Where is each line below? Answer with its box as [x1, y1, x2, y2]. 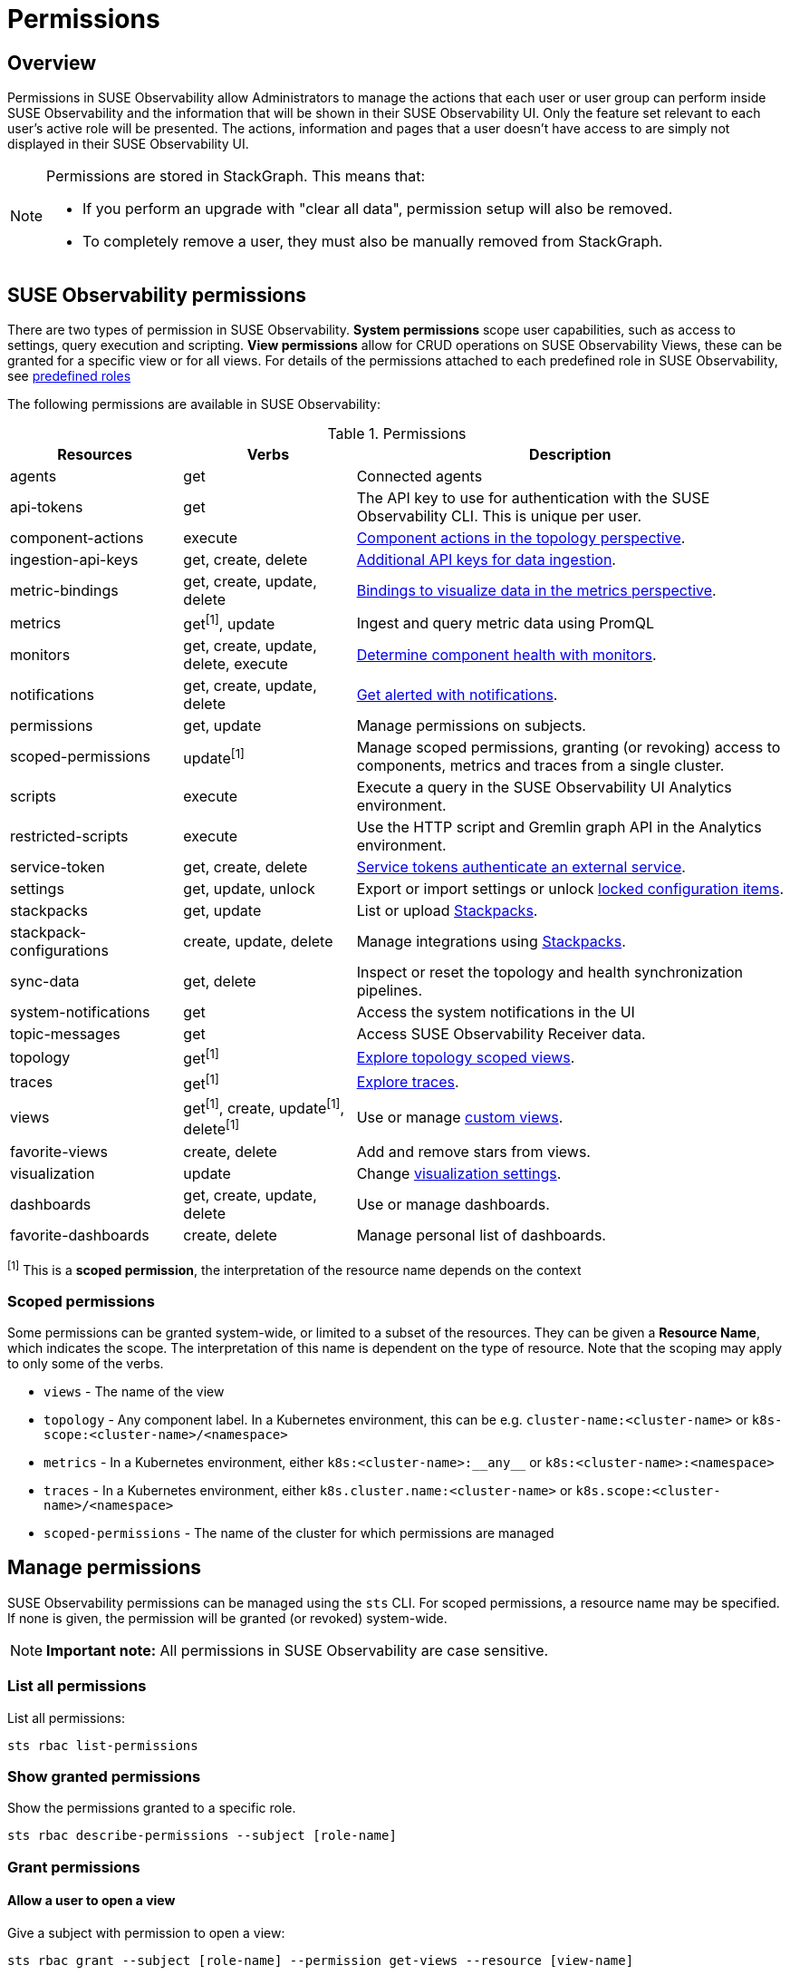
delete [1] [183, 1117, 240, 1139]
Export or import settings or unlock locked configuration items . [356, 880, 784, 899]
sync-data [10, 972, 80, 991]
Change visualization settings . [356, 1163, 562, 1182]
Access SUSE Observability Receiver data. [356, 1025, 646, 1044]
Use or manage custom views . [356, 1108, 564, 1127]
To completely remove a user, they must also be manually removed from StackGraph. [82, 232, 663, 251]
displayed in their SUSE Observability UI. [7, 136, 249, 152]
